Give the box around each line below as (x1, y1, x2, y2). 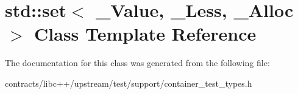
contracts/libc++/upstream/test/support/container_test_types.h (5, 76, 252, 89)
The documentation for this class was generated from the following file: (5, 56, 270, 69)
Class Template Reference (34, 21, 257, 46)
